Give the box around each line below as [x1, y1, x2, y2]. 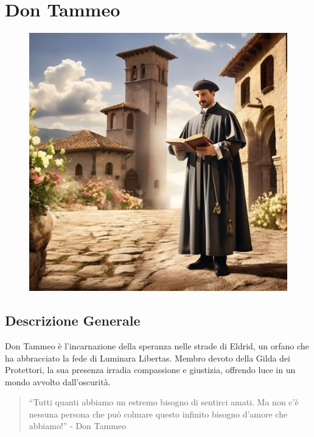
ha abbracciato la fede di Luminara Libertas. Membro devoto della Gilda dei [5, 351, 290, 364]
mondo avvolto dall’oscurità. [5, 375, 111, 388]
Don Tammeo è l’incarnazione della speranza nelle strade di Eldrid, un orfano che [5, 339, 309, 352]
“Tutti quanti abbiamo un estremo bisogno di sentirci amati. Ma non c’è [29, 396, 299, 408]
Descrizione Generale [5, 311, 141, 330]
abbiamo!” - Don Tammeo [29, 419, 127, 432]
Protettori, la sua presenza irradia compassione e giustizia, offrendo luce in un [5, 363, 296, 376]
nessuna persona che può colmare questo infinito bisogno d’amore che [29, 407, 288, 420]
